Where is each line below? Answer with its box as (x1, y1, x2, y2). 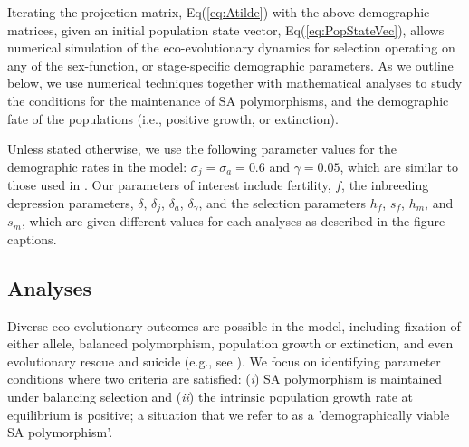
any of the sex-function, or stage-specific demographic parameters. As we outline (7, 55, 454, 74)
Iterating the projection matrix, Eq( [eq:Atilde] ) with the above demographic (7, 3, 430, 21)
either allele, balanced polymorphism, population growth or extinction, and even (7, 334, 454, 353)
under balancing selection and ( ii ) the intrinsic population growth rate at (7, 387, 414, 406)
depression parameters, (7, 193, 134, 212)
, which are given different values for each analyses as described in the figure (21, 212, 445, 231)
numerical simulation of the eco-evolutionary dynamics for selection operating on (7, 38, 455, 57)
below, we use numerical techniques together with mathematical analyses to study (7, 73, 463, 92)
